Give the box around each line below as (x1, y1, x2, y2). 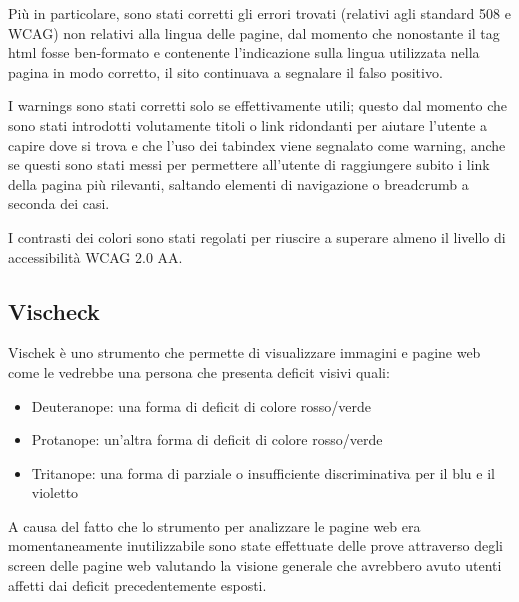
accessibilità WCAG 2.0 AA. (8, 246, 183, 267)
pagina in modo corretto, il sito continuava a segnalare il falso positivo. (8, 61, 443, 82)
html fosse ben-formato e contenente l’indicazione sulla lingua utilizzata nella (8, 42, 480, 63)
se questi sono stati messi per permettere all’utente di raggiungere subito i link (8, 154, 490, 175)
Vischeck (8, 295, 100, 326)
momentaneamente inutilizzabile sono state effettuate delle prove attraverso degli (8, 535, 503, 556)
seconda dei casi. (8, 193, 110, 214)
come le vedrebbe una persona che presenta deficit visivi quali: (8, 361, 390, 382)
